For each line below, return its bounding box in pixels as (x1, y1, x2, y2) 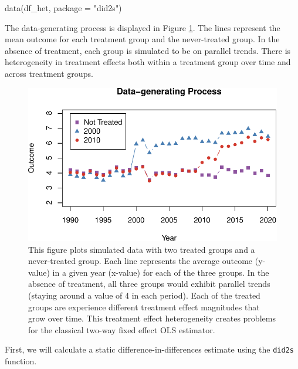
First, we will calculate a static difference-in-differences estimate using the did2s (5, 343, 294, 356)
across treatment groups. (5, 67, 93, 79)
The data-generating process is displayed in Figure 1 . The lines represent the (5, 21, 280, 33)
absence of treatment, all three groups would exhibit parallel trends (28, 277, 270, 290)
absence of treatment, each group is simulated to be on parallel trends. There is (5, 44, 291, 56)
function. (5, 354, 37, 367)
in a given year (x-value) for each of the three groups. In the (52, 266, 269, 278)
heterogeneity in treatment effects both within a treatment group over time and (5, 56, 291, 68)
